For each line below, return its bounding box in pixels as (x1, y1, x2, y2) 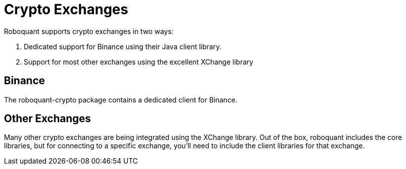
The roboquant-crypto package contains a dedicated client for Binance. (4, 95, 238, 104)
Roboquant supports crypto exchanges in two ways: (4, 27, 174, 35)
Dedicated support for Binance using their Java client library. (24, 42, 222, 51)
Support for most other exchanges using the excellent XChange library (24, 57, 254, 66)
